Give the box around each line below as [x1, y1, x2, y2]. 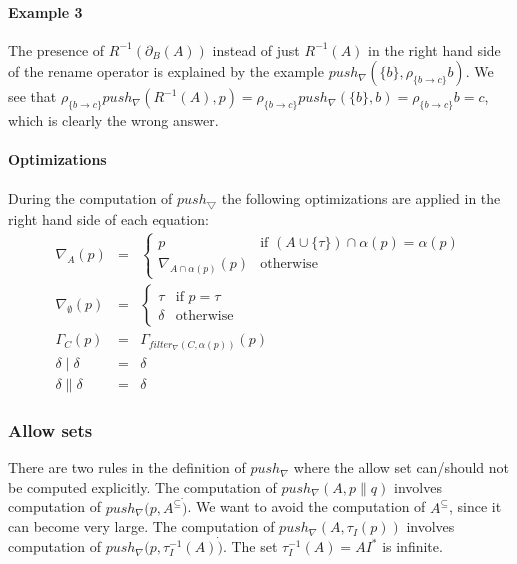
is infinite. [382, 536, 443, 557]
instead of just [212, 39, 300, 60]
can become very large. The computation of [8, 516, 275, 537]
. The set [222, 536, 278, 557]
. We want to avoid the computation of [187, 496, 426, 517]
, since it [448, 496, 502, 517]
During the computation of [8, 187, 173, 208]
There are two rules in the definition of [8, 457, 246, 478]
